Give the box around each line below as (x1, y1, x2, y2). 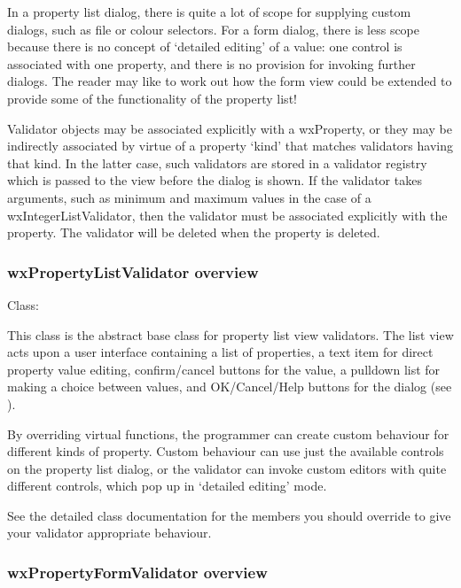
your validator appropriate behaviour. (7, 523, 212, 542)
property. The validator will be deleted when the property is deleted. (7, 223, 380, 242)
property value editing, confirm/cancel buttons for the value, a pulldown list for (7, 360, 441, 378)
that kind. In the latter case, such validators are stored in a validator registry (7, 153, 427, 172)
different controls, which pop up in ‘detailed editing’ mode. (7, 476, 327, 495)
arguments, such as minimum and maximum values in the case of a (7, 188, 371, 206)
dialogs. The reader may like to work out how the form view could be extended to (7, 72, 452, 90)
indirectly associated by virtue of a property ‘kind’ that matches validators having (7, 136, 453, 155)
